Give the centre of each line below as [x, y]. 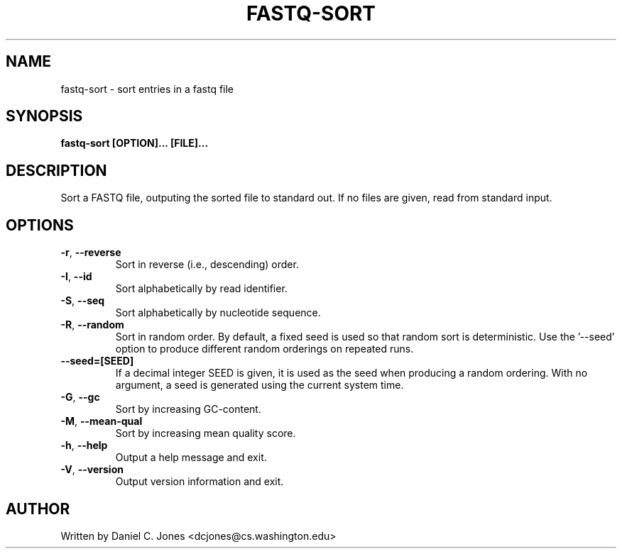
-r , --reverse [91, 253]
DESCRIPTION [56, 170]
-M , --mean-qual [102, 421]
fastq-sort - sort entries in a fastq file [147, 89]
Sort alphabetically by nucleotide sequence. [218, 313]
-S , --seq [83, 301]
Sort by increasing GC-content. [188, 409]
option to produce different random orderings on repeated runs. [264, 349]
